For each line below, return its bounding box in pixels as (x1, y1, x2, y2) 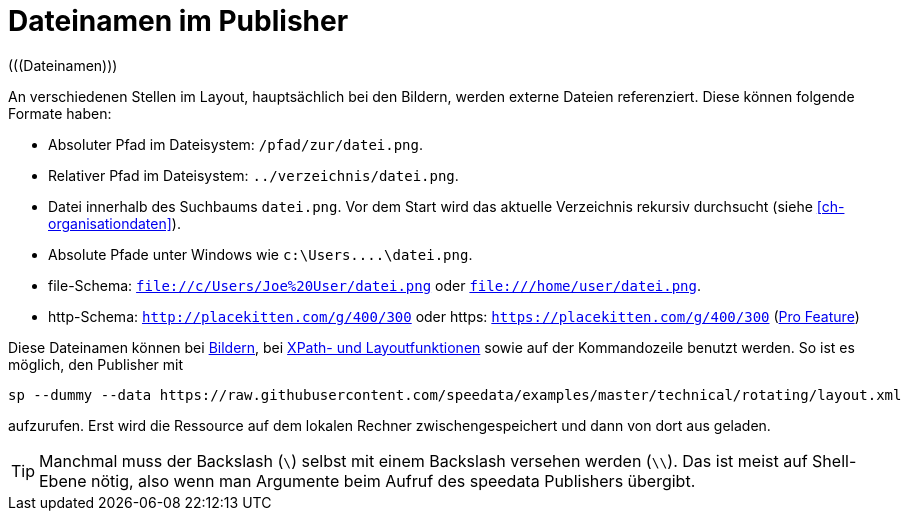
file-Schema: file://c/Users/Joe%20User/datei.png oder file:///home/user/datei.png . (48, 276, 702, 294)
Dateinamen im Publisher (8, 4, 349, 38)
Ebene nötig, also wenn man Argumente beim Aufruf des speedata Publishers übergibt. (39, 470, 696, 491)
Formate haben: (8, 104, 112, 122)
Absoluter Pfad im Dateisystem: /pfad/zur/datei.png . (48, 135, 424, 153)
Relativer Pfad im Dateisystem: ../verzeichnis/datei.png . (48, 166, 459, 184)
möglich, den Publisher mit (8, 355, 184, 373)
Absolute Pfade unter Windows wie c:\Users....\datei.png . (48, 245, 473, 263)
